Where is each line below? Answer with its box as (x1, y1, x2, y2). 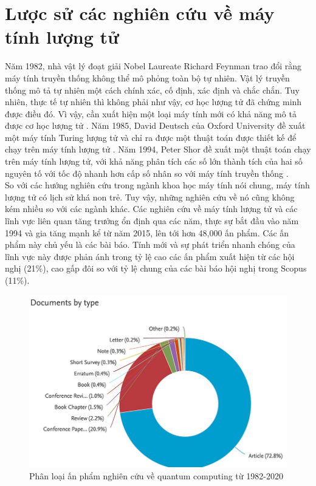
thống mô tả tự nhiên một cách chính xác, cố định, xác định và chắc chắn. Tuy (5, 83, 300, 96)
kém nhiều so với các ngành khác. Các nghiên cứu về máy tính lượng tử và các (5, 202, 298, 215)
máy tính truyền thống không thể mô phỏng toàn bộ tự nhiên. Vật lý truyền (5, 71, 290, 84)
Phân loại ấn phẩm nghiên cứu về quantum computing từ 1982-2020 (29, 469, 283, 482)
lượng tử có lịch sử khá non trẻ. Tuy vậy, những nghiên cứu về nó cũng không (5, 190, 295, 203)
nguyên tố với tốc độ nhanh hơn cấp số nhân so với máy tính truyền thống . (5, 166, 289, 179)
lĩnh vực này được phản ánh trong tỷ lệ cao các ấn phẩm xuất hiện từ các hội (5, 250, 295, 262)
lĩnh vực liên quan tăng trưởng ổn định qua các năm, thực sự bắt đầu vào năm (5, 214, 299, 227)
